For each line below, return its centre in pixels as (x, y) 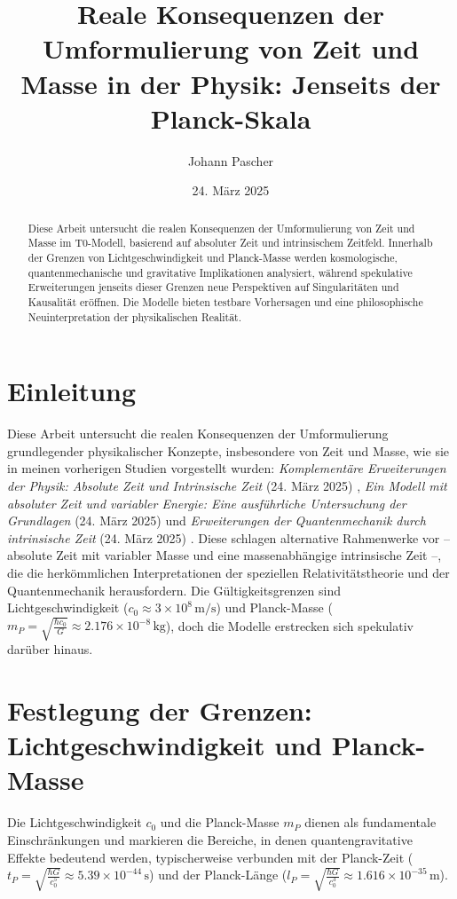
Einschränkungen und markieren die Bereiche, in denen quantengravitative (210, 839)
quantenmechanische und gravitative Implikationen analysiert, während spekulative (220, 272)
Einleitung (72, 391)
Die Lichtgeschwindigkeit (75, 822)
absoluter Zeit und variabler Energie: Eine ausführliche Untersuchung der (207, 503)
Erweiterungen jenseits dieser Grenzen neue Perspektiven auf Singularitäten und (213, 287)
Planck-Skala (231, 118)
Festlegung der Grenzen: (160, 710)
